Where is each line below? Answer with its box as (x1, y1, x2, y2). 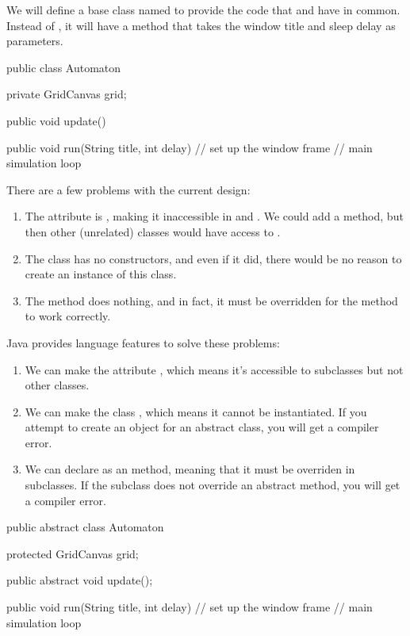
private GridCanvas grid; (6, 86, 127, 102)
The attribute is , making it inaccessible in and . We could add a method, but (25, 208, 404, 224)
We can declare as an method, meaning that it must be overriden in (25, 461, 355, 477)
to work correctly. (25, 308, 111, 324)
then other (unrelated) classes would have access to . (25, 223, 281, 239)
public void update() (6, 112, 106, 128)
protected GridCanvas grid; (6, 545, 139, 561)
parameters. (6, 33, 63, 49)
